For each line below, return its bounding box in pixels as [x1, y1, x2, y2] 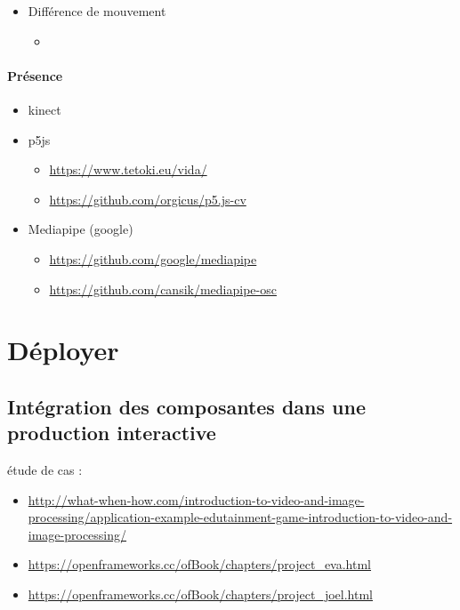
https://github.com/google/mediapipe [49, 249, 257, 268]
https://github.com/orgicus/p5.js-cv [49, 189, 246, 208]
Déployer [7, 332, 119, 368]
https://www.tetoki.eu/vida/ [49, 160, 207, 179]
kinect [28, 100, 61, 118]
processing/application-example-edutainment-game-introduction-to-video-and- [28, 508, 453, 526]
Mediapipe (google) [28, 220, 133, 238]
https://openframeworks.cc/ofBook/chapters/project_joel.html [28, 585, 373, 604]
